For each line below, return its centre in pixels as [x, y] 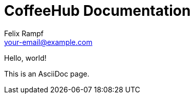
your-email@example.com [48, 42]
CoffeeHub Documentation [98, 11]
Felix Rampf [24, 33]
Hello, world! [25, 58]
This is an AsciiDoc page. [47, 73]
